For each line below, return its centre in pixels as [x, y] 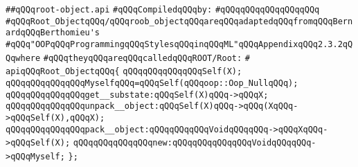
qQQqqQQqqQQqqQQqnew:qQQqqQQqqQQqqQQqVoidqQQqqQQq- [195, 143]
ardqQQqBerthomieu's [53, 33]
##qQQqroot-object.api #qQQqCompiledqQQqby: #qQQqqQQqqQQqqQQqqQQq [163, 10]
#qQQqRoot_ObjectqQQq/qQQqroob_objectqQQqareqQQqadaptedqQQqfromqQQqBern [179, 21]
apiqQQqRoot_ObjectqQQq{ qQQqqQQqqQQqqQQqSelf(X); [124, 72]
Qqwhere [23, 58]
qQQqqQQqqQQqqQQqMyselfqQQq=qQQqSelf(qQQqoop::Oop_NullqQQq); [152, 83]
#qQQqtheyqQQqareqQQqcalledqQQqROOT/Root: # [146, 58]
